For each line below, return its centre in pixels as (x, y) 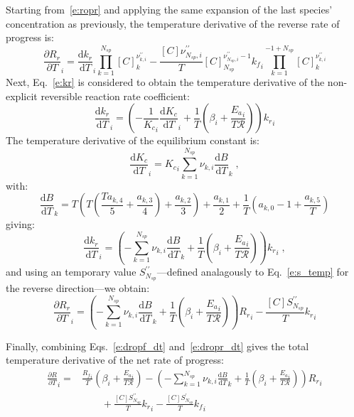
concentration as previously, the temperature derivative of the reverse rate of (173, 23)
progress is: (30, 37)
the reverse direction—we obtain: (78, 288)
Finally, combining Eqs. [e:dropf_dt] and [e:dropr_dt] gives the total (157, 346)
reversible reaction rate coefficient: (115, 96)
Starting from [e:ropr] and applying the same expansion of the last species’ (169, 9)
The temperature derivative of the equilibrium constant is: (133, 140)
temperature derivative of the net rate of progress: (115, 360)
